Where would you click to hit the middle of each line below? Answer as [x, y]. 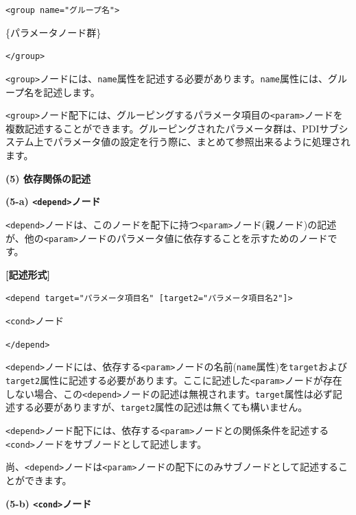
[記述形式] [28, 274]
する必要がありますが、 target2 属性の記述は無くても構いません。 [161, 407]
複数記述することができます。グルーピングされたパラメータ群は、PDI [163, 128]
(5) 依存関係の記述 [48, 178]
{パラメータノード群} [54, 32]
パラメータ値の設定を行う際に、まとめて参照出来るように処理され [202, 142]
